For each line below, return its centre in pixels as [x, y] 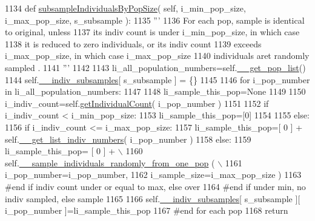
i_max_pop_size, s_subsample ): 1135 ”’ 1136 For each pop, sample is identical [155, 20]
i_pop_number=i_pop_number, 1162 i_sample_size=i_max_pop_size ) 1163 [153, 175]
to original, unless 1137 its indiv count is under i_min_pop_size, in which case [152, 32]
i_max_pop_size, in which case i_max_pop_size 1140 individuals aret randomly [157, 56]
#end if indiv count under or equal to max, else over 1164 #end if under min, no [155, 186]
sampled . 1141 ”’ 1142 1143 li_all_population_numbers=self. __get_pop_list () [155, 67]
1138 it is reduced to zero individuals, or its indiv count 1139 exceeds [133, 43]
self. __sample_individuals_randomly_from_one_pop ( [110, 162]
